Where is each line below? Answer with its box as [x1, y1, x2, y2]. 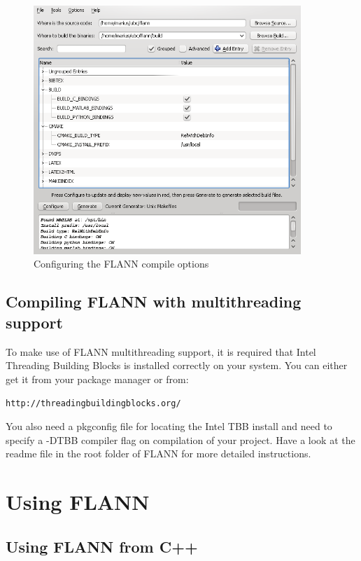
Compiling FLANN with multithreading [6, 291, 302, 312]
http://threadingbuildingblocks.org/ [6, 399, 181, 409]
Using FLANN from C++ [6, 535, 198, 557]
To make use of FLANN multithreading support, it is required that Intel [6, 344, 316, 359]
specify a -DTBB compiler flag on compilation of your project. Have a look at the [6, 432, 355, 447]
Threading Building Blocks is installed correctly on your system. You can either [6, 358, 348, 373]
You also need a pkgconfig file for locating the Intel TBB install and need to [6, 419, 332, 434]
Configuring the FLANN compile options [34, 256, 209, 271]
